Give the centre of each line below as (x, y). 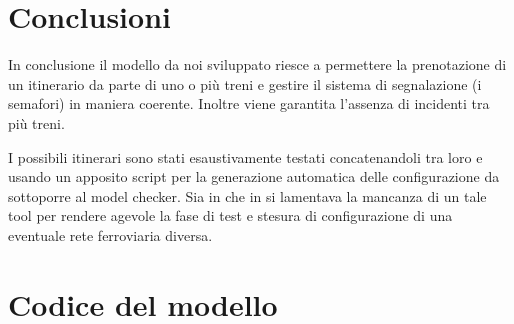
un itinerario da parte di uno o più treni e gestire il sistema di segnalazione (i (245, 83)
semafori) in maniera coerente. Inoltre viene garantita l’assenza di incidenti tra (249, 103)
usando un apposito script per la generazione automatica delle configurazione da (254, 176)
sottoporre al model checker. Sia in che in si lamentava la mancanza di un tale (247, 195)
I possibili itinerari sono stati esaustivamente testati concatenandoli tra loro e (245, 156)
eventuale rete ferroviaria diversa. (110, 234)
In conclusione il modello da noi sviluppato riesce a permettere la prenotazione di (257, 64)
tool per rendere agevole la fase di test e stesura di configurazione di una (230, 215)
